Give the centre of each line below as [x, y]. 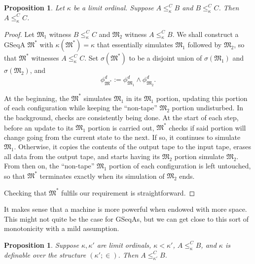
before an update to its [39, 127]
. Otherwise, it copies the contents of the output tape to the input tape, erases [133, 147]
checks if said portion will [207, 127]
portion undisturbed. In [207, 108]
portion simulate [199, 156]
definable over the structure [45, 254]
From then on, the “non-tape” [49, 166]
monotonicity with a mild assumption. [62, 228]
